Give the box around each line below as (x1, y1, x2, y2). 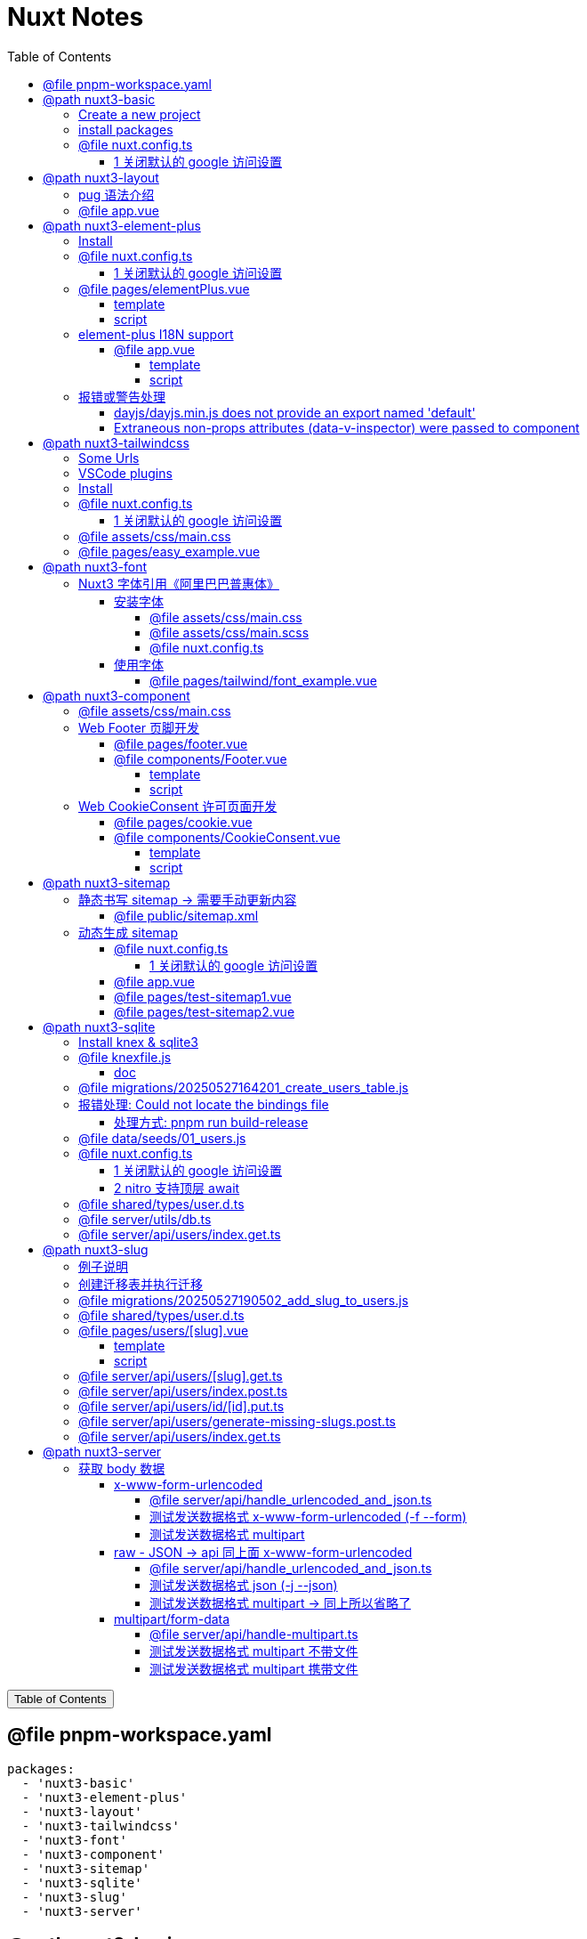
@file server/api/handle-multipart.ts (149, 1626, 358, 1642)
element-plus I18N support (78, 326, 234, 342)
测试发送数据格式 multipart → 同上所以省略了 (149, 1594, 411, 1610)
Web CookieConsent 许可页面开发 (78, 798, 277, 814)
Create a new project (78, 106, 201, 122)
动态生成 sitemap (78, 924, 179, 940)
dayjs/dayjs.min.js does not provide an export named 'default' (114, 404, 476, 420)
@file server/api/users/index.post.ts (78, 1383, 288, 1399)
